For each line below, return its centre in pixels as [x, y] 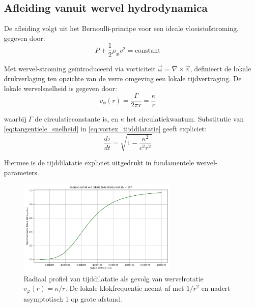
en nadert [216, 288]
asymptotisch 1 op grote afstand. [73, 298]
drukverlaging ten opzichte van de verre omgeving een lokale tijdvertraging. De [123, 78]
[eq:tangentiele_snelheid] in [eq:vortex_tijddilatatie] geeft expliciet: [105, 128]
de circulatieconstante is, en [77, 119]
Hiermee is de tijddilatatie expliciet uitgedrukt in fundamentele [99, 163]
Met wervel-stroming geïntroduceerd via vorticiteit [80, 69]
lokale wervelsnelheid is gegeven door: [61, 88]
